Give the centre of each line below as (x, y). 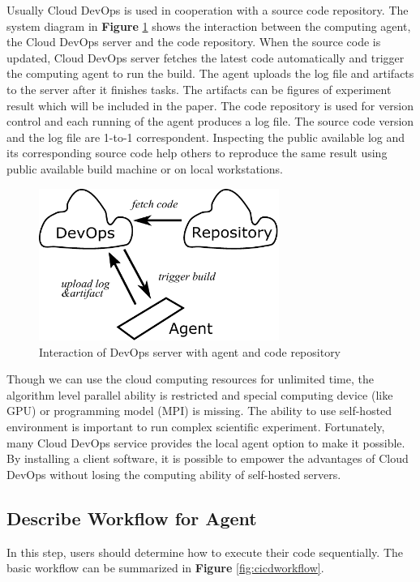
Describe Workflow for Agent (132, 518)
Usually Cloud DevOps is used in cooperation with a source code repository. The (208, 10)
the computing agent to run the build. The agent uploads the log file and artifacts (210, 73)
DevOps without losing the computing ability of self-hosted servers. (174, 474)
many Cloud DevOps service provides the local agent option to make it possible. (206, 442)
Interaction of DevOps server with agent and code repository (190, 351)
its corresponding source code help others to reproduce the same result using (197, 153)
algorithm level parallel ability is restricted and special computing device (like (200, 394)
